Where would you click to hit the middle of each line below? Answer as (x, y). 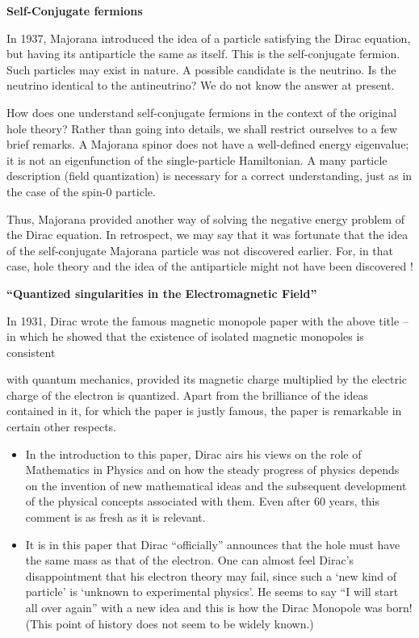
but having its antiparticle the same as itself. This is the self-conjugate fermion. (203, 54)
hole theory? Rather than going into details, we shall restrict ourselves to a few (202, 128)
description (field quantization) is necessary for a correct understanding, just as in (209, 176)
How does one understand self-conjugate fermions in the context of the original (202, 112)
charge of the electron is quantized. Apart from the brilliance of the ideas (187, 395)
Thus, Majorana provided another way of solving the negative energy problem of (206, 218)
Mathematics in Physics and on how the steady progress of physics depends (212, 470)
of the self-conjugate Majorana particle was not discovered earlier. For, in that (200, 250)
